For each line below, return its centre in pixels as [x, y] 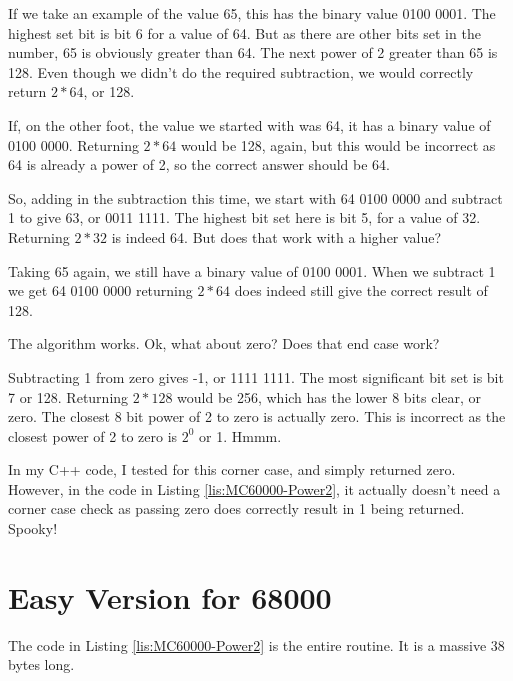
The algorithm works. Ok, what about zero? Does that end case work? [224, 343]
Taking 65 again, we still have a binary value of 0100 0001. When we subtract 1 [252, 270]
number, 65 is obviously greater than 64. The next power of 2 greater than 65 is [253, 52]
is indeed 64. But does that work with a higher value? [276, 236]
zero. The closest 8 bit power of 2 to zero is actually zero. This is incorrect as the [257, 416]
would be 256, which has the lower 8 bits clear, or [329, 396]
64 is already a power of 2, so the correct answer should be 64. [199, 164]
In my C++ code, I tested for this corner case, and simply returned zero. [232, 469]
